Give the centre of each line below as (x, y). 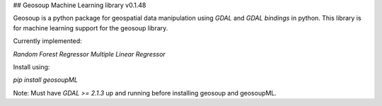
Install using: (31, 66)
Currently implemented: (47, 41)
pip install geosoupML (45, 80)
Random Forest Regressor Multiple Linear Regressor (89, 54)
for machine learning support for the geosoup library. (91, 28)
